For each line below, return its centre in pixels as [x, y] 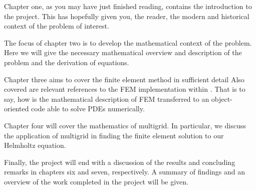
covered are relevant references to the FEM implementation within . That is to [125, 89]
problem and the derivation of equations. [67, 62]
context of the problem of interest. [57, 26]
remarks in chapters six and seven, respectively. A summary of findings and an [125, 172]
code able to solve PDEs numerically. [88, 109]
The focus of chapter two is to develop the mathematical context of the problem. [128, 42]
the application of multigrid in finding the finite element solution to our [114, 135]
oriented [17, 109]
